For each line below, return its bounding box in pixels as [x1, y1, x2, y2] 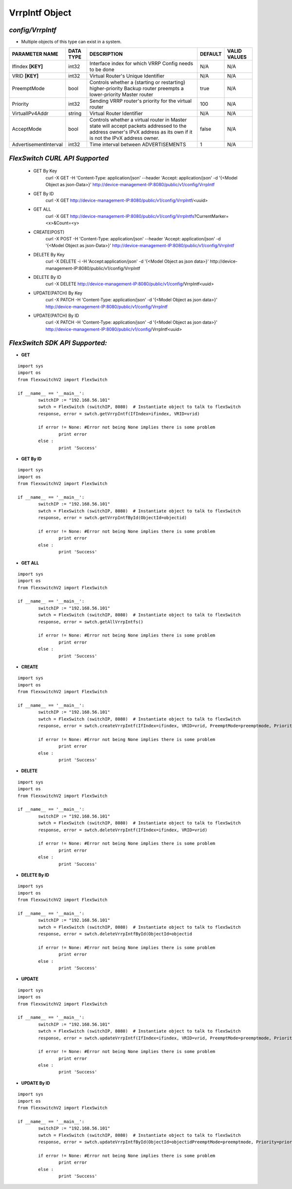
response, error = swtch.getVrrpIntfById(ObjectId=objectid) [38, 515, 187, 521]
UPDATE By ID [21, 1080, 51, 1086]
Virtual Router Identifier [89, 110, 143, 117]
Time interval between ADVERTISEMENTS [89, 141, 186, 148]
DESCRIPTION [89, 51, 123, 58]
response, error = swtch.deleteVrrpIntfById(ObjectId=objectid [38, 931, 192, 937]
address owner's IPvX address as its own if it [89, 129, 193, 136]
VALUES [227, 54, 247, 60]
